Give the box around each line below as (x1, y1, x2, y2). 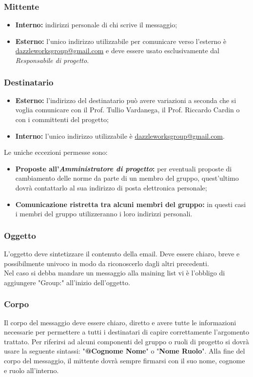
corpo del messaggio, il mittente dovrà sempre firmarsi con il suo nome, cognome (4, 355, 245, 365)
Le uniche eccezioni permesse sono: (4, 147, 108, 157)
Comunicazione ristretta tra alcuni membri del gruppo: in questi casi (15, 199, 246, 209)
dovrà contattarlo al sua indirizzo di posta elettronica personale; (15, 182, 207, 192)
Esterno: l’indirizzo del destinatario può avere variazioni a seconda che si (15, 95, 236, 105)
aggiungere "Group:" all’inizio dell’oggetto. (4, 277, 130, 287)
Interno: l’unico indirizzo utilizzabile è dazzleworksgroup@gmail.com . (15, 130, 225, 141)
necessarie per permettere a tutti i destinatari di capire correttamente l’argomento (4, 327, 249, 337)
